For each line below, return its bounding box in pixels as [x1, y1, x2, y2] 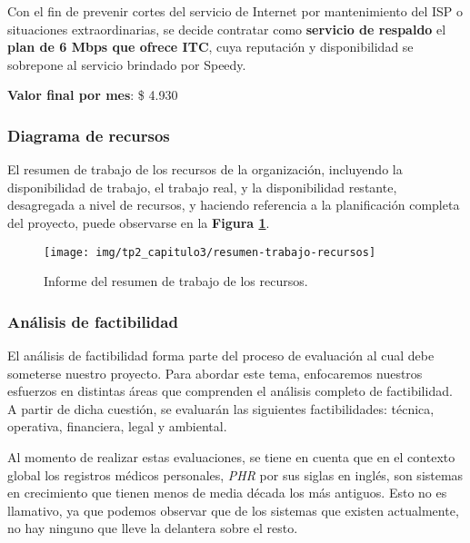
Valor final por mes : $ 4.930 [7, 85, 178, 104]
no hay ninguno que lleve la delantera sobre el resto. [7, 518, 298, 538]
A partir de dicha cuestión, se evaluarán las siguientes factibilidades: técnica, [7, 399, 435, 418]
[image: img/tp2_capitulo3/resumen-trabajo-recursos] [44, 245, 376, 259]
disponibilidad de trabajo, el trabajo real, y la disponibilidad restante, [7, 177, 397, 196]
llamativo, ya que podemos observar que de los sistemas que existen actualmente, [7, 500, 459, 519]
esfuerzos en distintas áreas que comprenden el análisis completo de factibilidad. [7, 381, 453, 400]
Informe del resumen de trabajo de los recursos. [44, 271, 308, 291]
